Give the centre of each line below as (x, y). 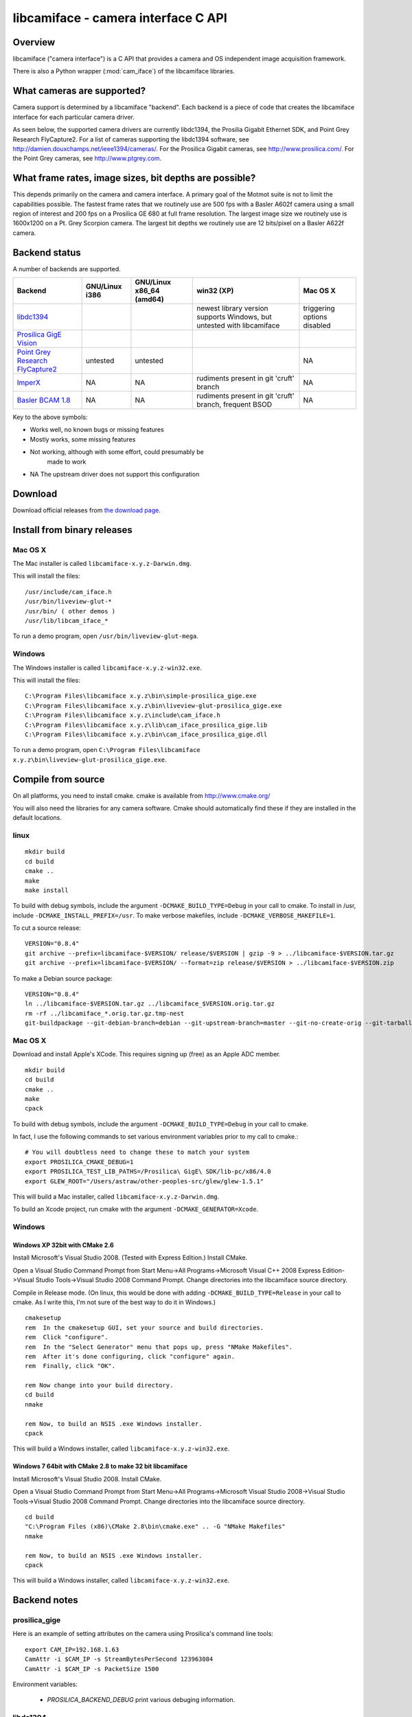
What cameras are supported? (79, 91)
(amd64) (149, 299)
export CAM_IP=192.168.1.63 (72, 1649)
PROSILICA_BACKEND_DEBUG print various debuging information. (141, 1700)
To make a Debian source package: (63, 978)
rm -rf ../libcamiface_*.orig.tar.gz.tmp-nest (105, 1013)
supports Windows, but (234, 317)
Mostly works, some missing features (83, 439)
